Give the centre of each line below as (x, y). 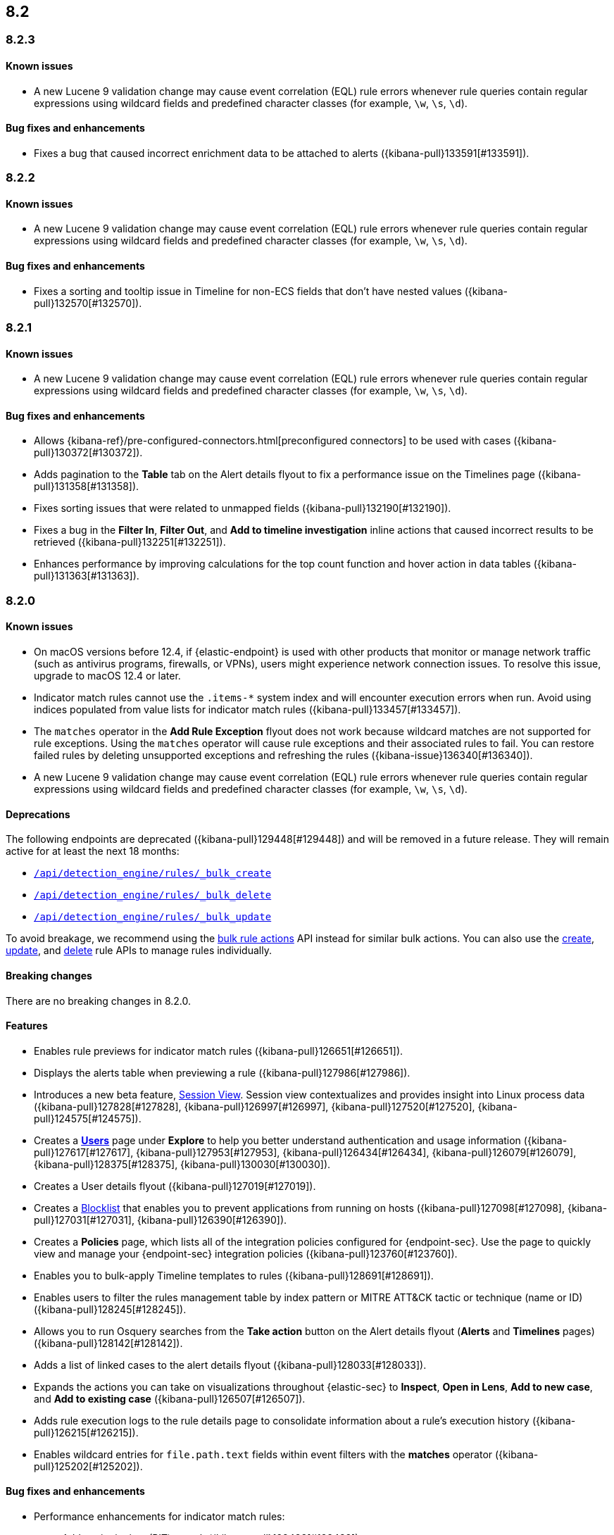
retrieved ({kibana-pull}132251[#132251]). (130, 542)
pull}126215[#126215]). (86, 1432)
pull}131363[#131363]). (87, 576)
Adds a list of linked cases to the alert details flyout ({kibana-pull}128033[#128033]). (230, 1365)
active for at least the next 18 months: (93, 851)
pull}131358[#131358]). (87, 487)
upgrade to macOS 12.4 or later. (107, 676)
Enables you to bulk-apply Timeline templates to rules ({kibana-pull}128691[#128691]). (234, 1275)
